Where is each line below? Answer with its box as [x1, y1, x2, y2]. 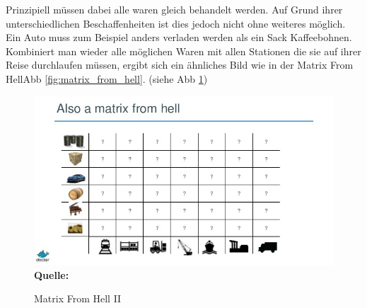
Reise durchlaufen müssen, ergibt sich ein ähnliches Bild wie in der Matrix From [6, 57, 354, 72]
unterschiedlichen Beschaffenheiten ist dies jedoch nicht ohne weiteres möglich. [6, 16, 346, 30]
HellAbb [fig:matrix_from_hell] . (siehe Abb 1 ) [6, 71, 208, 86]
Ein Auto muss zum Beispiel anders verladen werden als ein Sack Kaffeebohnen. [6, 30, 352, 45]
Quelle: [34, 267, 69, 282]
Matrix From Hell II [34, 291, 122, 306]
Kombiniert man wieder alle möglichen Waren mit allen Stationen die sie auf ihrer [6, 43, 361, 58]
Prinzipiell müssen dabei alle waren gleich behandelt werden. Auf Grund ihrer [6, 2, 343, 16]
